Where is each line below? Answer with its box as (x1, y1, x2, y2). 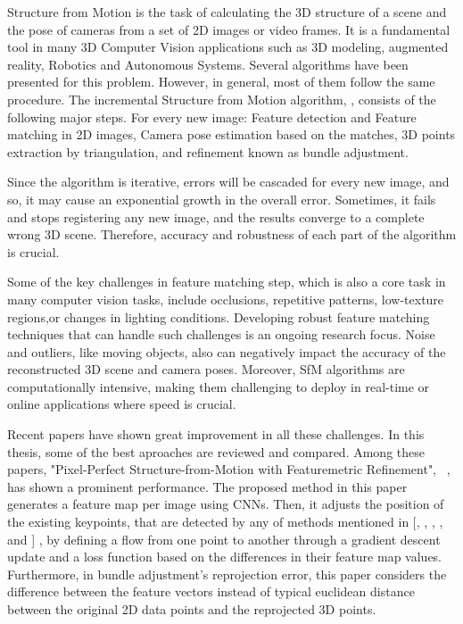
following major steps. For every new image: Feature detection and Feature (7, 107, 417, 126)
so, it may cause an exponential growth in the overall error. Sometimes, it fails (7, 189, 436, 208)
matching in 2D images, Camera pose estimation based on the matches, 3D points (7, 125, 456, 144)
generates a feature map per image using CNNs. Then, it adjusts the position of (7, 495, 444, 513)
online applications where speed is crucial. (7, 395, 236, 413)
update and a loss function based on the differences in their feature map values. (7, 547, 442, 566)
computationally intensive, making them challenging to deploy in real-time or (7, 377, 430, 395)
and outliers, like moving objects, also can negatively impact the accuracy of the (7, 342, 446, 361)
